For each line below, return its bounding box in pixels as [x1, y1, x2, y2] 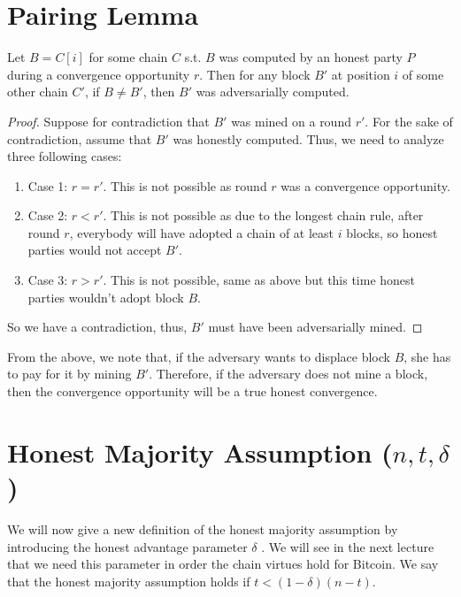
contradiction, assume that [7, 129, 152, 148]
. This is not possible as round [103, 176, 267, 195]
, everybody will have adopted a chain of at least [69, 223, 334, 241]
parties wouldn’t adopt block [27, 287, 184, 306]
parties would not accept [27, 241, 162, 259]
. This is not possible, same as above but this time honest [103, 271, 416, 289]
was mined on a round [231, 111, 351, 130]
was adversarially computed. [196, 82, 350, 101]
